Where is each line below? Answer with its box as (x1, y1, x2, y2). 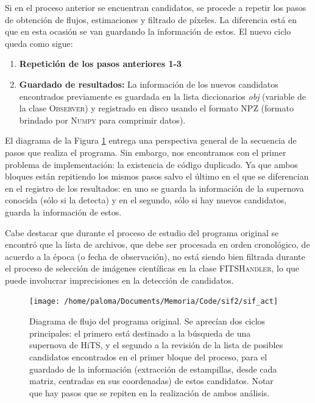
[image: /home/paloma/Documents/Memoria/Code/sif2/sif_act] (29, 297, 278, 306)
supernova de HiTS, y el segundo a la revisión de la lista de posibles (29, 338, 283, 351)
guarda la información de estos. (5, 205, 122, 218)
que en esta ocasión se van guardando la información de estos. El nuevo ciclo (5, 25, 291, 38)
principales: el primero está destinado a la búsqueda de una (29, 326, 251, 339)
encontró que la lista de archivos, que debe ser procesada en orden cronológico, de (5, 238, 310, 251)
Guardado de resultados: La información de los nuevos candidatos (19, 77, 278, 90)
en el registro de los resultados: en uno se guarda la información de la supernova (5, 181, 304, 194)
